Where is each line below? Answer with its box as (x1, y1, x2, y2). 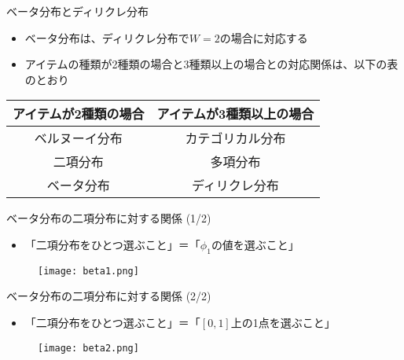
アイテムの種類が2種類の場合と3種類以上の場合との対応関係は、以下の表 (24, 56, 398, 72)
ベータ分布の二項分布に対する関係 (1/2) (6, 210, 211, 226)
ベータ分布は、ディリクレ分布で (24, 29, 189, 46)
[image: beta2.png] (38, 342, 139, 354)
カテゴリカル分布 (185, 129, 286, 148)
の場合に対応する (219, 29, 308, 46)
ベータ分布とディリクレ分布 (6, 3, 149, 19)
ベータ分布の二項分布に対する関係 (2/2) (6, 288, 211, 304)
